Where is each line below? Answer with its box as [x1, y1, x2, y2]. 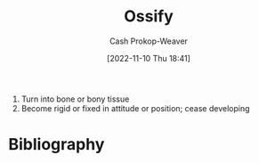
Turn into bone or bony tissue [20, 94, 130, 104]
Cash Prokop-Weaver [109, 36, 189, 46]
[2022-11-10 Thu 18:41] [107, 53, 190, 63]
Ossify [123, 6, 174, 27]
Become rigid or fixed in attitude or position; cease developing [20, 102, 250, 113]
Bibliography [8, 134, 105, 155]
